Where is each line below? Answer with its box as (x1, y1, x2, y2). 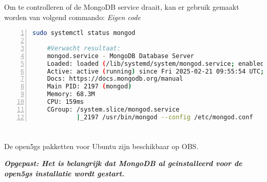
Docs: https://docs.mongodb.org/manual (47, 75, 183, 83)
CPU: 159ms (47, 98, 84, 106)
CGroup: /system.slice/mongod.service (47, 105, 180, 113)
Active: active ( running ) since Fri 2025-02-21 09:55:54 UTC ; (47, 67, 264, 75)
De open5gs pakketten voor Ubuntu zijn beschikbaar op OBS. (4, 140, 199, 151)
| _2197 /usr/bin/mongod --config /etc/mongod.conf (76, 113, 253, 121)
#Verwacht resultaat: (47, 44, 121, 52)
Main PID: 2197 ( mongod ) (47, 83, 132, 90)
